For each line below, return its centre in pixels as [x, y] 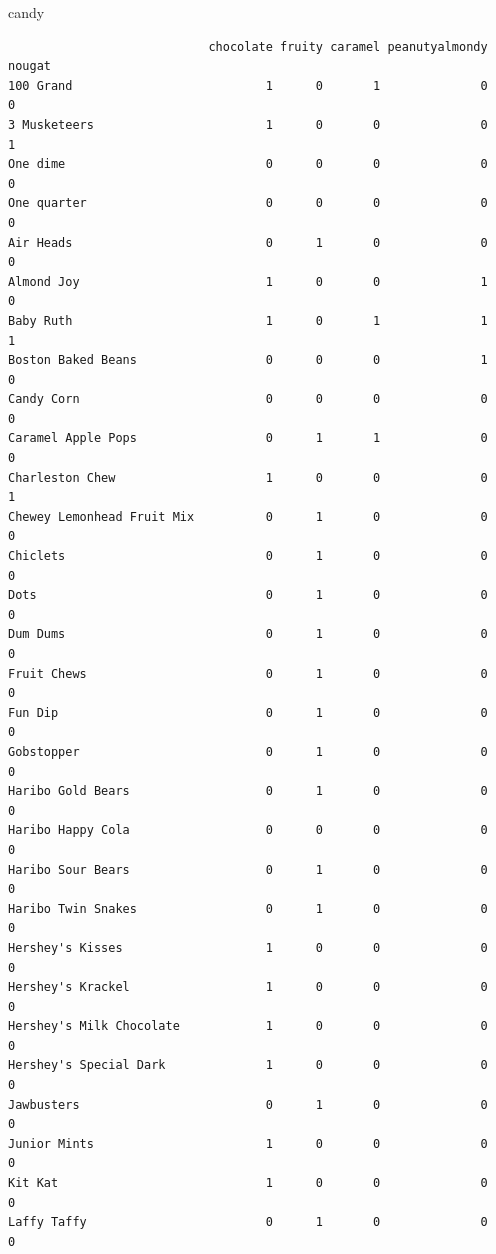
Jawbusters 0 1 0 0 [248, 1104]
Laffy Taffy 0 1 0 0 [248, 1222]
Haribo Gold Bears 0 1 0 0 [248, 791]
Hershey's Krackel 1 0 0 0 [248, 987]
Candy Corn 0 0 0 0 [248, 399]
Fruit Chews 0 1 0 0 [248, 673]
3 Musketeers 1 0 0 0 [248, 124]
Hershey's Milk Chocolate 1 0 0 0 [248, 1026]
